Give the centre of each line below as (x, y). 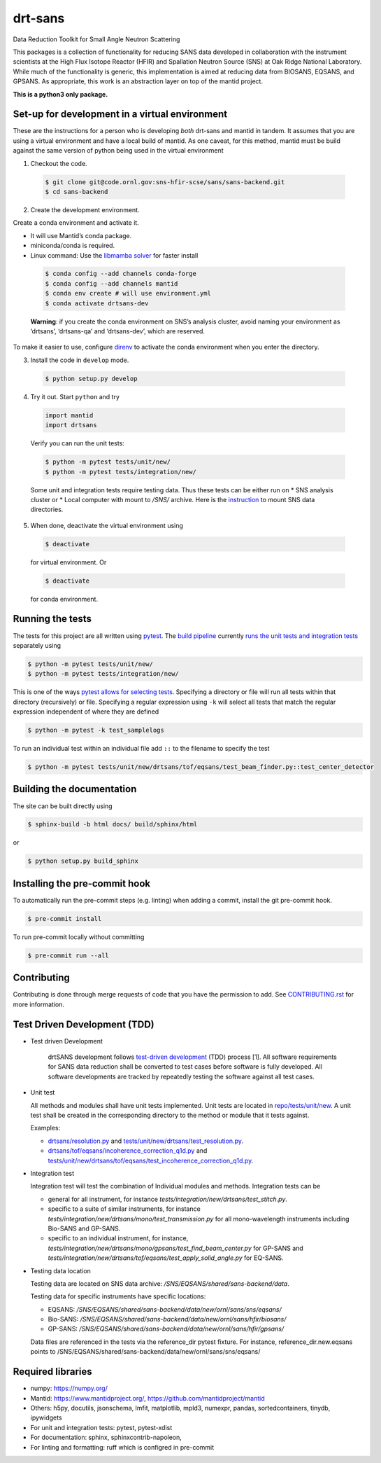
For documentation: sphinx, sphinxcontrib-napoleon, (106, 1437)
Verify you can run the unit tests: (78, 443)
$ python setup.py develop (91, 379)
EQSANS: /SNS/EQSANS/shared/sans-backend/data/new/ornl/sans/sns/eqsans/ (165, 1309)
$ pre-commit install (65, 918)
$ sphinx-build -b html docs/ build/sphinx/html (113, 824)
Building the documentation (75, 789)
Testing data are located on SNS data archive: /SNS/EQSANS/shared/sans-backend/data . (160, 1283)
